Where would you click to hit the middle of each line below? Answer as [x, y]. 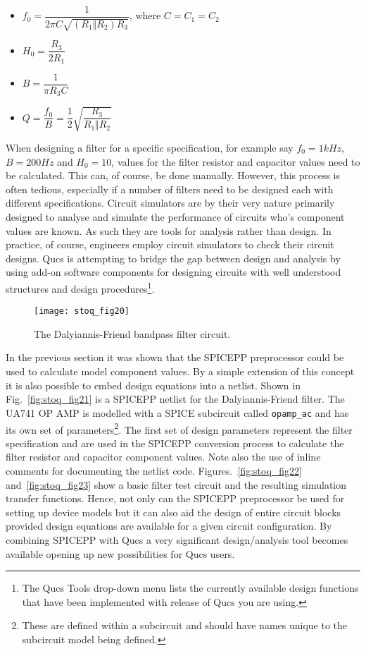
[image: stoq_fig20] [82, 311]
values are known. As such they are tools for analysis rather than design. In [169, 230]
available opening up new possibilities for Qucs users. [120, 553]
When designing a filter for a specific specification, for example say [150, 148]
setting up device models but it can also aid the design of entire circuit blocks [173, 512]
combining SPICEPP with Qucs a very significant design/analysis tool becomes [177, 539]
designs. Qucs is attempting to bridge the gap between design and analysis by [173, 258]
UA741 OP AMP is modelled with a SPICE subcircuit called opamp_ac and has [177, 412]
